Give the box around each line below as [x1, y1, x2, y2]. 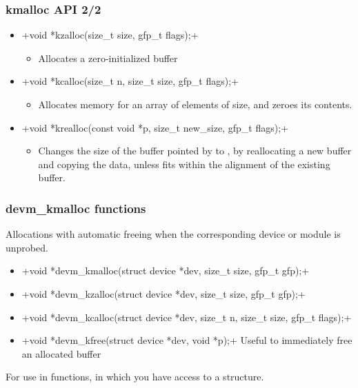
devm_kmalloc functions [6, 199, 146, 216]
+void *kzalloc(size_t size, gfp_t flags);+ [21, 28, 199, 42]
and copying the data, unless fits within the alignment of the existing [38, 156, 330, 171]
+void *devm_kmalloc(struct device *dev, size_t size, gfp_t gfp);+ [21, 263, 310, 278]
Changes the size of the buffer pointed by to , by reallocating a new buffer [38, 143, 352, 158]
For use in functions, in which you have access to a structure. [6, 369, 264, 384]
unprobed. [6, 240, 48, 254]
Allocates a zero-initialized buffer [38, 50, 178, 65]
